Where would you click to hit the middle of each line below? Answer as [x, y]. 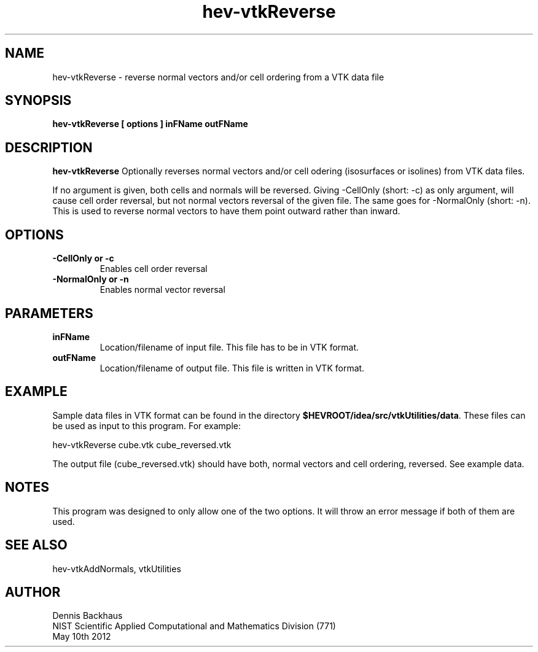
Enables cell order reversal [154, 269]
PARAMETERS [49, 313]
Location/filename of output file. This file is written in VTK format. [232, 368]
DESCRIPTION [49, 147]
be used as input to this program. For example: [147, 425]
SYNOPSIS [38, 101]
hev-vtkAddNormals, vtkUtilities [117, 569]
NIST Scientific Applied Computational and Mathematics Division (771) [194, 626]
